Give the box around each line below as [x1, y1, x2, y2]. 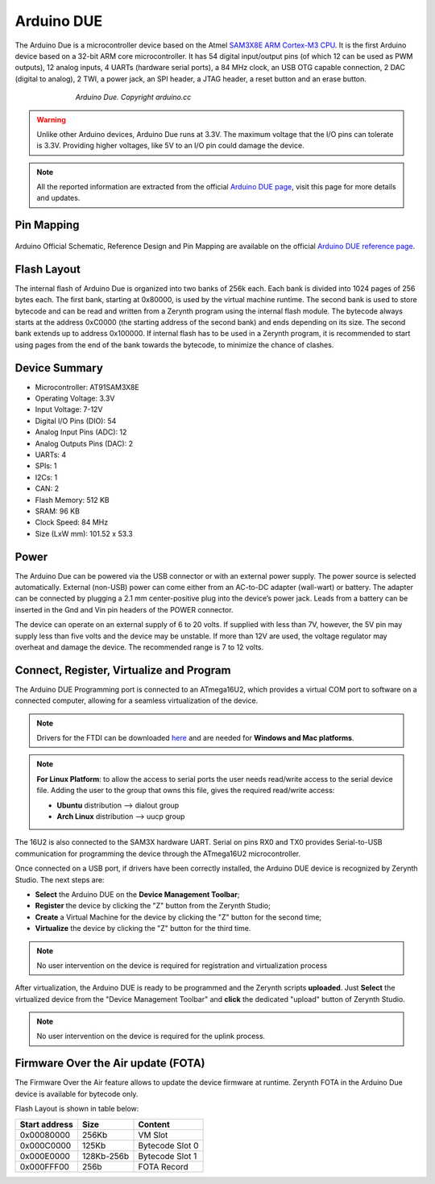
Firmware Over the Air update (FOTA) [14, 1057, 205, 1070]
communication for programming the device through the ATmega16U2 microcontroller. [14, 849, 301, 858]
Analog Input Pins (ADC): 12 [35, 427, 127, 437]
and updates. [36, 193, 81, 203]
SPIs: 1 [35, 461, 57, 471]
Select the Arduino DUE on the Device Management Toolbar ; [35, 889, 240, 899]
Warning [36, 114, 66, 124]
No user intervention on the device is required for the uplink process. [36, 1032, 266, 1041]
